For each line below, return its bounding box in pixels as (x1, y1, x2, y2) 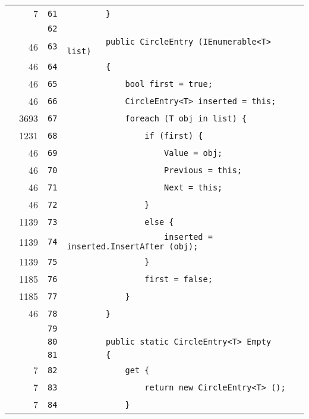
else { (144, 217, 174, 227)
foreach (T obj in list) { (125, 113, 247, 123)
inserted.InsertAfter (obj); (67, 242, 198, 251)
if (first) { (144, 130, 203, 140)
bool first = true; (125, 79, 213, 89)
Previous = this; (164, 165, 242, 175)
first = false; (144, 274, 213, 284)
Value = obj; (164, 148, 223, 158)
